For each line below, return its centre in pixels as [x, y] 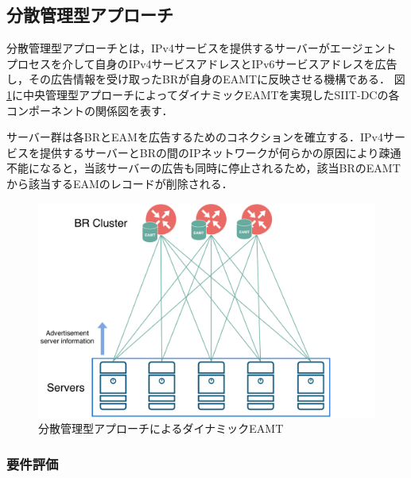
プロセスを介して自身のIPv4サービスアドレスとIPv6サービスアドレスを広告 [202, 63]
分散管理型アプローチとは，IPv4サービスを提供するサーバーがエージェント [202, 48]
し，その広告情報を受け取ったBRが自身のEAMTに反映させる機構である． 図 [206, 79]
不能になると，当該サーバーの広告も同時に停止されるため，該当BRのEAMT [204, 168]
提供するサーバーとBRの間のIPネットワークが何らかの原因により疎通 [220, 152]
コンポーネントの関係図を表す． [90, 110]
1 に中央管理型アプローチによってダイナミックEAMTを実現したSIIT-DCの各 [203, 94]
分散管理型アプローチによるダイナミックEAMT [161, 428]
